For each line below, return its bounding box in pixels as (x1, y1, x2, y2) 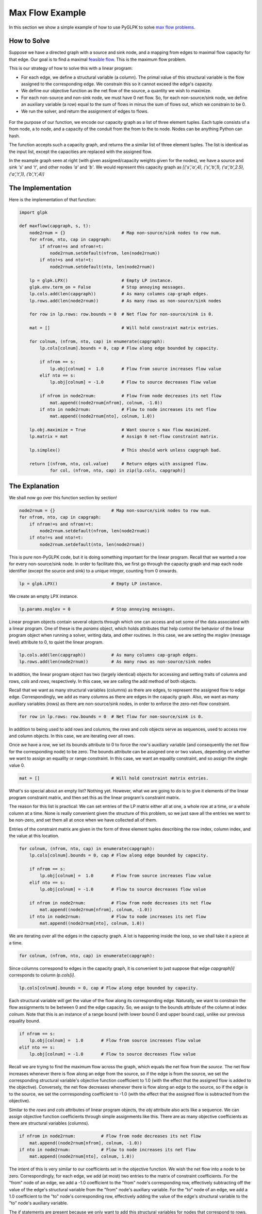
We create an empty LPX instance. (9, 593, 79, 599)
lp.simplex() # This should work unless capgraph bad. (29, 447, 222, 453)
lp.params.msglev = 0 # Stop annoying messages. (19, 606, 176, 612)
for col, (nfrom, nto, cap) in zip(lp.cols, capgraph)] (49, 468, 186, 473)
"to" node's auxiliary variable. (9, 1200, 68, 1206)
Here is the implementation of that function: (9, 197, 97, 202)
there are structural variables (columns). (9, 1120, 89, 1126)
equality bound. (9, 1018, 41, 1024)
